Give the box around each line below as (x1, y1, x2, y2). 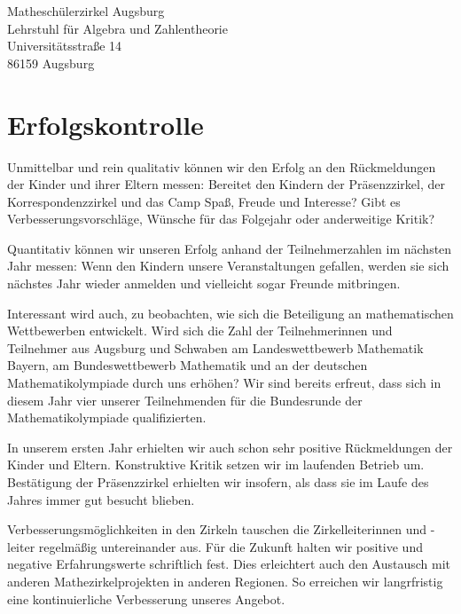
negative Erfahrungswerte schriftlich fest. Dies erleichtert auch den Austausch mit (7, 555, 451, 573)
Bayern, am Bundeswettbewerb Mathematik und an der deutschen (7, 356, 368, 374)
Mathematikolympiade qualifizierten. (7, 408, 207, 427)
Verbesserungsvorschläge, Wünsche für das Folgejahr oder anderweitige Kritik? (7, 209, 435, 228)
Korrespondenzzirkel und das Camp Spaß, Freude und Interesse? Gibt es (7, 192, 401, 210)
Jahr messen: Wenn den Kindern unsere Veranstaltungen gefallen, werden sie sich (7, 256, 449, 275)
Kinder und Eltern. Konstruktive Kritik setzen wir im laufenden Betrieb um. (7, 455, 425, 474)
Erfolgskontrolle (7, 106, 204, 142)
